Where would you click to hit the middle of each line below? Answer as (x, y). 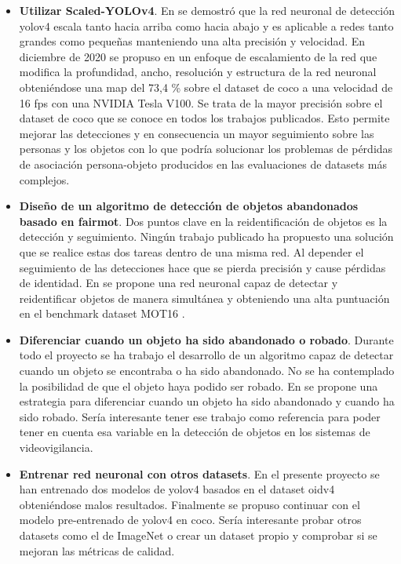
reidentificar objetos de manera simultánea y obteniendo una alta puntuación (204, 298)
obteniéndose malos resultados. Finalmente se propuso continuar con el (190, 504)
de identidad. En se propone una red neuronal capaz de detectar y (179, 283)
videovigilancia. (56, 448)
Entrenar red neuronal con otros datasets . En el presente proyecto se (199, 473)
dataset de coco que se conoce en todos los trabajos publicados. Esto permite (204, 118)
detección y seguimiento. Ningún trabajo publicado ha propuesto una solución (206, 237)
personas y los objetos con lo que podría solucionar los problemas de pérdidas (206, 149)
